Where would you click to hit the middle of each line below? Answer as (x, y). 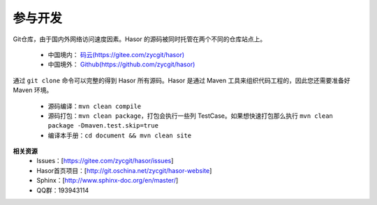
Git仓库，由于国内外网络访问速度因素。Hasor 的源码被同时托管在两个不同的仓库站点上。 (140, 39)
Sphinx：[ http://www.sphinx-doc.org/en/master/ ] (108, 181)
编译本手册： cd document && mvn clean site (120, 135)
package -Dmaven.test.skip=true (103, 126)
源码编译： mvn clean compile (95, 106)
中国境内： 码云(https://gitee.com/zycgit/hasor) (116, 54)
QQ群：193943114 (63, 190)
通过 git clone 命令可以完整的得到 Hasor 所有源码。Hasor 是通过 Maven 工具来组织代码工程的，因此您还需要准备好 (182, 80)
